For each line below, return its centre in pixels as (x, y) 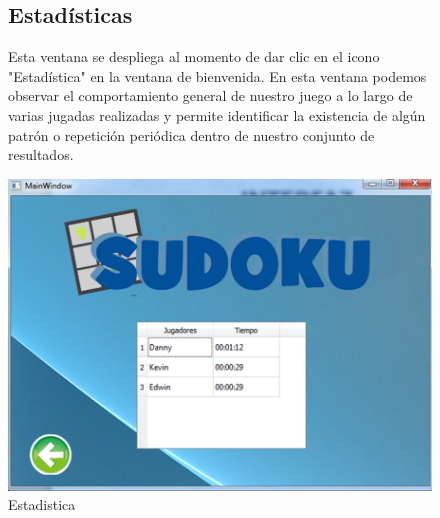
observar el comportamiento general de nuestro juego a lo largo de (210, 95)
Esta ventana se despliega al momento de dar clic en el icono (194, 56)
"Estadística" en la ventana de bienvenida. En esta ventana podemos (217, 75)
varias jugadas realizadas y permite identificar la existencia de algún (217, 114)
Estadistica (42, 504)
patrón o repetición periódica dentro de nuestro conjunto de (191, 134)
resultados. (41, 154)
